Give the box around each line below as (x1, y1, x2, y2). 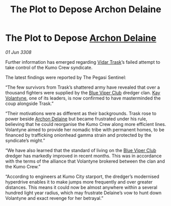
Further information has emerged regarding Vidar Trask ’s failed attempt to (5, 59, 161, 65)
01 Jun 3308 (5, 49, 32, 55)
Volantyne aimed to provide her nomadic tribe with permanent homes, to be (5, 126, 165, 133)
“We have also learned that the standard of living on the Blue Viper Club (5, 147, 157, 153)
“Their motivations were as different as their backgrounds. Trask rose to (5, 110, 157, 116)
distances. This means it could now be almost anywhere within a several (5, 184, 157, 190)
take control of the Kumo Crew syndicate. (5, 64, 93, 70)
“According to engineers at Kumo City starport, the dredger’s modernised (5, 173, 160, 179)
